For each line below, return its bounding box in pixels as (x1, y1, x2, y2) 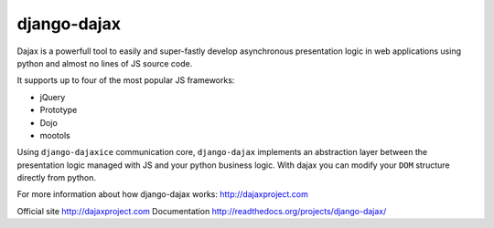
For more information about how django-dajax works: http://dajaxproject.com (16, 189, 308, 200)
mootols (39, 130, 70, 140)
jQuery (39, 91, 66, 102)
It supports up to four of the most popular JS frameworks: (16, 75, 235, 86)
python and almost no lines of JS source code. (16, 57, 193, 68)
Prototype (39, 105, 78, 116)
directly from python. (16, 172, 96, 183)
